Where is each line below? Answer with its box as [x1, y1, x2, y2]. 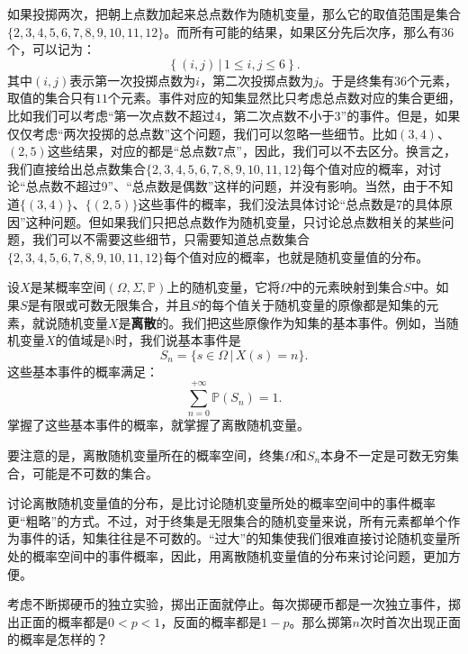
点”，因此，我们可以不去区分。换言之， [223, 141, 456, 160]
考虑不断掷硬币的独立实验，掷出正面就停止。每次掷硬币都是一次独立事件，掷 [7, 595, 461, 613]
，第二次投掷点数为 [200, 70, 314, 89]
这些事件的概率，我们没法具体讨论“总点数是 [138, 194, 397, 213]
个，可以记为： [7, 40, 95, 59]
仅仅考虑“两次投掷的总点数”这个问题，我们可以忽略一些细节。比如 [7, 123, 398, 142]
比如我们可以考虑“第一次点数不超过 [7, 105, 215, 124]
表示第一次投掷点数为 [69, 70, 196, 89]
